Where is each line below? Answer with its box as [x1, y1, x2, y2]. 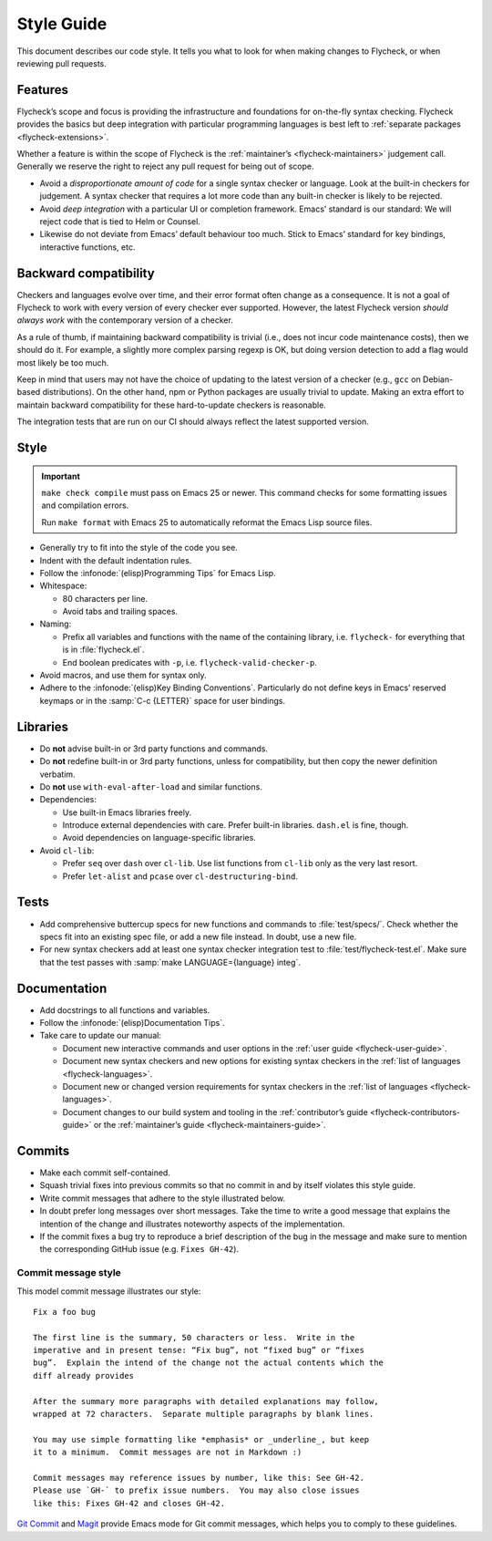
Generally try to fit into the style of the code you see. [39, 543, 239, 553]
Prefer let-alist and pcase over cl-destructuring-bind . [62, 871, 298, 882]
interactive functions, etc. [39, 242, 136, 253]
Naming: [39, 618, 72, 629]
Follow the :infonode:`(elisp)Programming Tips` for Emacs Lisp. [39, 567, 277, 578]
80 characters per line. [62, 593, 149, 604]
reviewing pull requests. [16, 57, 107, 68]
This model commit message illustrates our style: [16, 1286, 201, 1297]
